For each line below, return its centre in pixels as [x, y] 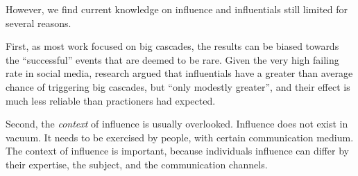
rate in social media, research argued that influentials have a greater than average [179, 73]
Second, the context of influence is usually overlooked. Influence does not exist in [177, 124]
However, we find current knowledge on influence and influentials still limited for [177, 9]
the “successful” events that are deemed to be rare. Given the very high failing [172, 59]
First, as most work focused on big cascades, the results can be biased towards [172, 46]
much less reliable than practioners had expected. [111, 100]
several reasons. [39, 23]
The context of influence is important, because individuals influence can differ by [177, 151]
